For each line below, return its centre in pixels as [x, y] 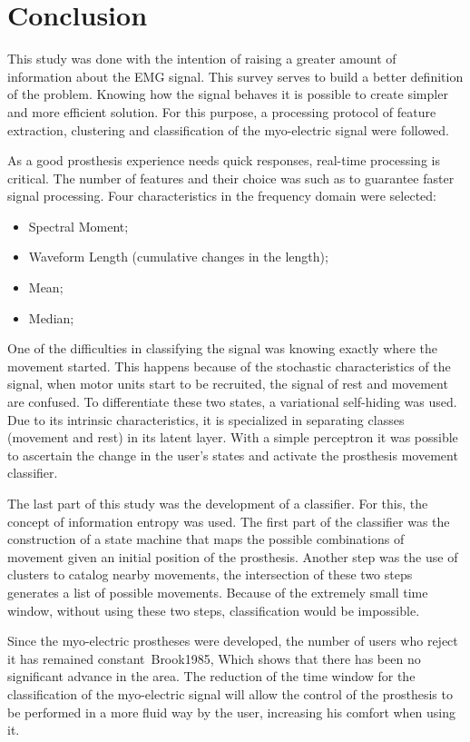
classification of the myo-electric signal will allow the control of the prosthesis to [230, 693]
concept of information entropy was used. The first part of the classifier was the [229, 521]
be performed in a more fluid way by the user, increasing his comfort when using [232, 712]
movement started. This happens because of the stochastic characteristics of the [229, 366]
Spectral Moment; [78, 226]
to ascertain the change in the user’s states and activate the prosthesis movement [233, 455]
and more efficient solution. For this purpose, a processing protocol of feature [222, 111]
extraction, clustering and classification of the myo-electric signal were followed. [228, 129]
